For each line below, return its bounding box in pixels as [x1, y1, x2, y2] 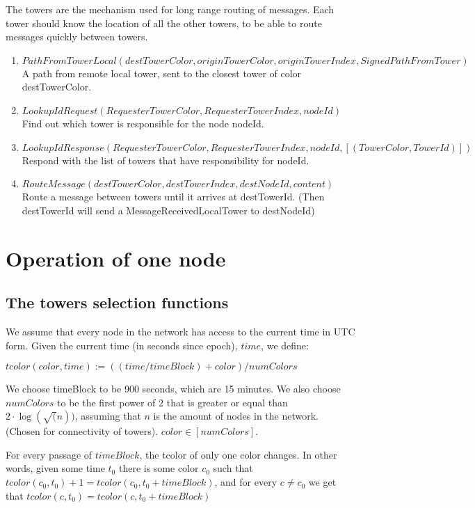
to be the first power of [57, 395, 156, 409]
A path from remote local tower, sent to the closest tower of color [22, 65, 302, 80]
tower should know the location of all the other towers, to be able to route [6, 15, 322, 30]
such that [213, 461, 253, 475]
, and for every [214, 475, 277, 489]
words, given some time [6, 461, 105, 475]
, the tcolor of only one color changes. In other [139, 447, 337, 461]
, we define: [261, 338, 309, 352]
